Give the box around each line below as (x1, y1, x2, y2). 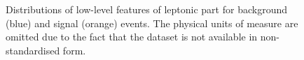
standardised (6, 43, 60, 57)
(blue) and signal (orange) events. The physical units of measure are (6, 15, 298, 30)
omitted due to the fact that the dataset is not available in (6, 29, 258, 44)
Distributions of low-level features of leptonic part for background (6, 2, 287, 16)
